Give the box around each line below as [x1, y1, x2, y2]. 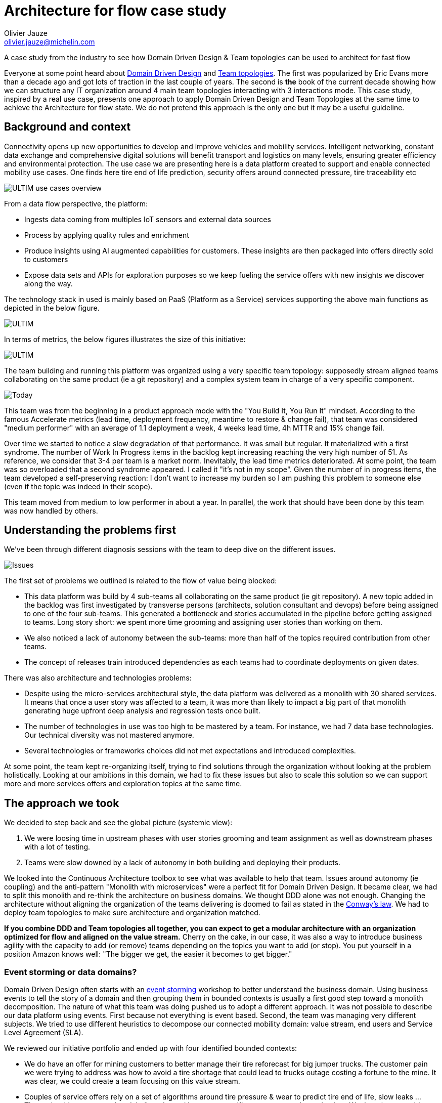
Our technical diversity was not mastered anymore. [24, 731, 194, 740]
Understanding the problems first [4, 524, 176, 537]
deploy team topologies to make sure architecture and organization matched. [4, 908, 260, 917]
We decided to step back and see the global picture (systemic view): [4, 818, 233, 827]
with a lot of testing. [24, 842, 91, 852]
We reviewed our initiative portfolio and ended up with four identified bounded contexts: [4, 1044, 297, 1053]
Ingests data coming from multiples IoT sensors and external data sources [24, 215, 271, 224]
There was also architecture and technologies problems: [4, 673, 192, 683]
